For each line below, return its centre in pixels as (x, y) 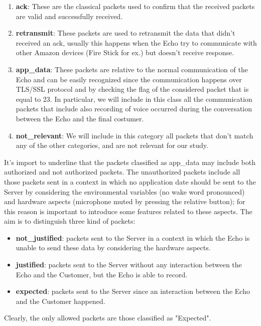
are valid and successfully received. (69, 16)
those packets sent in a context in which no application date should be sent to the (130, 181)
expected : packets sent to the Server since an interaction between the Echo (133, 291)
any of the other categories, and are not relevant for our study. (112, 145)
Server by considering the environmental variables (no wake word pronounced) (124, 191)
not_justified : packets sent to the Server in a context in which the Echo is (133, 237)
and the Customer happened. (60, 301)
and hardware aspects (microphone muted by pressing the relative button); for (125, 201)
